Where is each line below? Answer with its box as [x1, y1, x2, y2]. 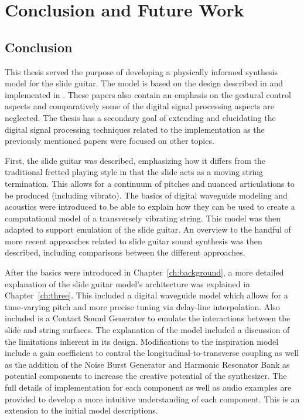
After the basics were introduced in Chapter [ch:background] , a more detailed [5, 266, 284, 278]
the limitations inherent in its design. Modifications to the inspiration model [5, 335, 279, 347]
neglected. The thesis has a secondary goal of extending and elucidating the [5, 111, 276, 123]
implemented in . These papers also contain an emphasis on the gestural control [5, 88, 291, 100]
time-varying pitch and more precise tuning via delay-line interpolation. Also [5, 300, 280, 313]
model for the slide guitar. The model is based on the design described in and [5, 77, 283, 89]
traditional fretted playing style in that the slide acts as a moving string [5, 166, 264, 178]
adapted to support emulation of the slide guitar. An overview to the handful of [5, 223, 291, 236]
